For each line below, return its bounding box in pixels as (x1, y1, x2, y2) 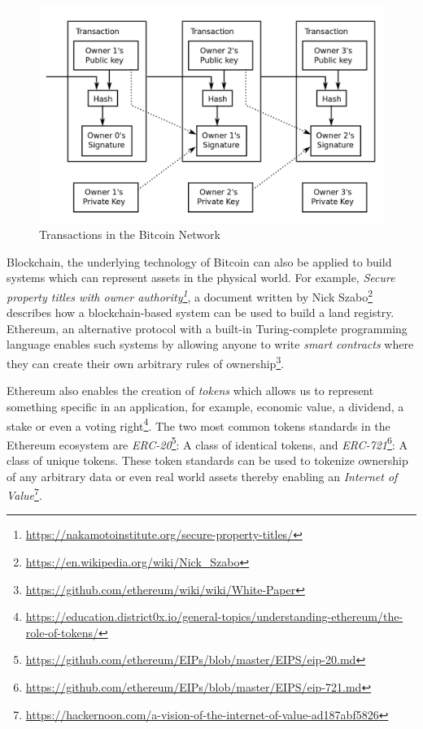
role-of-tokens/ (25, 623, 98, 640)
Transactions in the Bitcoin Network (39, 226, 220, 243)
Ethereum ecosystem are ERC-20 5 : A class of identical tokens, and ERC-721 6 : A (7, 433, 408, 453)
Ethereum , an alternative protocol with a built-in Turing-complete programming (7, 319, 408, 336)
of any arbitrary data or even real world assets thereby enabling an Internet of (7, 467, 398, 484)
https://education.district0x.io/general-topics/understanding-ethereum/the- (25, 608, 403, 625)
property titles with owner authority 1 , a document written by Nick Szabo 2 (7, 286, 373, 305)
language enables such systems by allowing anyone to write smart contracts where (7, 336, 414, 353)
